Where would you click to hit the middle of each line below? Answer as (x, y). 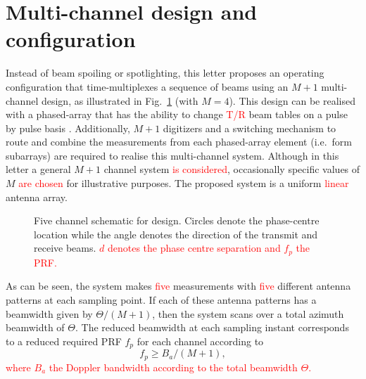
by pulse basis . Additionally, (68, 128)
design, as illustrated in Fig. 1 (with (120, 100)
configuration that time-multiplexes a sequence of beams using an (147, 86)
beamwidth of (35, 327)
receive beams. (65, 248)
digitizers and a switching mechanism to (250, 128)
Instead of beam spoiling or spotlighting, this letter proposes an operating (165, 73)
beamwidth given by (49, 313)
